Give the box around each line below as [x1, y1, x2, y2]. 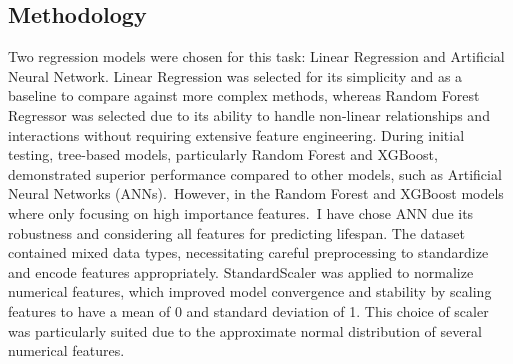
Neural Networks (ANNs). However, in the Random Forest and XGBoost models [8, 183, 504, 204]
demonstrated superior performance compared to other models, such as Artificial [8, 163, 502, 184]
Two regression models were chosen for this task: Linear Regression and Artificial [8, 46, 505, 67]
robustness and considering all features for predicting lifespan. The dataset [8, 222, 465, 243]
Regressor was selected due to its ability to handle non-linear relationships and [8, 104, 490, 125]
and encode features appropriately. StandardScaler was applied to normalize [8, 261, 474, 282]
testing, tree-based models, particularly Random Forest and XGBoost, [8, 144, 438, 165]
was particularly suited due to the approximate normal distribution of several [8, 320, 482, 341]
